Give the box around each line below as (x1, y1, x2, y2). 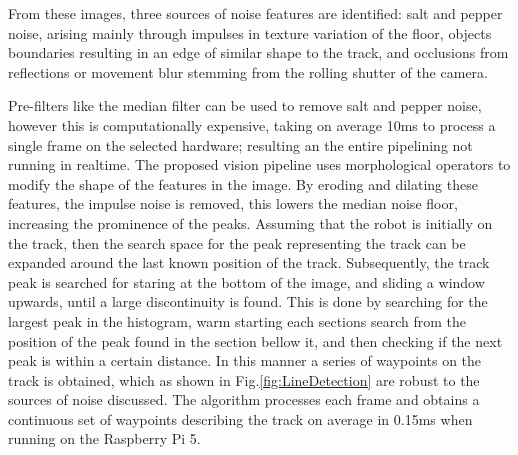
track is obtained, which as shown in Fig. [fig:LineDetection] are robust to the (8, 369, 480, 390)
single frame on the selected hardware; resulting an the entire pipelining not (8, 134, 473, 155)
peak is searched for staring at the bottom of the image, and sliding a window (8, 271, 485, 292)
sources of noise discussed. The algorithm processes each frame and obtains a (8, 389, 480, 410)
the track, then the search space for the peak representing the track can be (8, 232, 466, 253)
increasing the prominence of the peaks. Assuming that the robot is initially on (8, 212, 493, 233)
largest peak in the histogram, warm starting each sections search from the (8, 310, 466, 331)
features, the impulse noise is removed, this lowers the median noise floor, (8, 193, 458, 214)
